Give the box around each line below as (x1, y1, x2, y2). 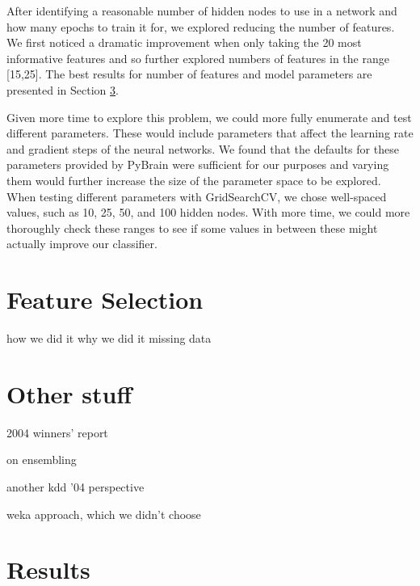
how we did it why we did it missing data (6, 330, 212, 347)
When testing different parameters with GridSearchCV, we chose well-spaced (6, 188, 387, 204)
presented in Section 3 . (6, 81, 119, 98)
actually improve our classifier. (6, 235, 157, 252)
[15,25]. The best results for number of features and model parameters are (6, 65, 372, 82)
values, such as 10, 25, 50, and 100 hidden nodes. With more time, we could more (6, 204, 410, 221)
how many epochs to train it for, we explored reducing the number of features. (6, 18, 395, 35)
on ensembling (6, 451, 77, 468)
